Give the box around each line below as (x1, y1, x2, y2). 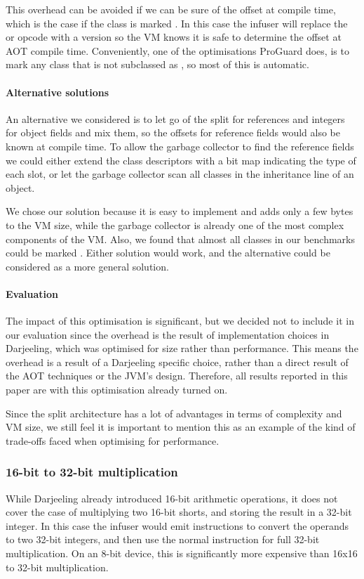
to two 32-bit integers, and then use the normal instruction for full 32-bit (6, 532, 320, 547)
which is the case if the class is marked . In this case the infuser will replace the (6, 15, 348, 30)
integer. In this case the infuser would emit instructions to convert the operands (6, 518, 349, 533)
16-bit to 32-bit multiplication (6, 463, 178, 481)
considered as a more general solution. (6, 259, 169, 273)
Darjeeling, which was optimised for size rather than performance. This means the (6, 341, 358, 356)
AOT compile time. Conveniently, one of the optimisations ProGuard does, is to (6, 43, 349, 58)
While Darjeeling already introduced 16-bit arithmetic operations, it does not (6, 490, 338, 505)
